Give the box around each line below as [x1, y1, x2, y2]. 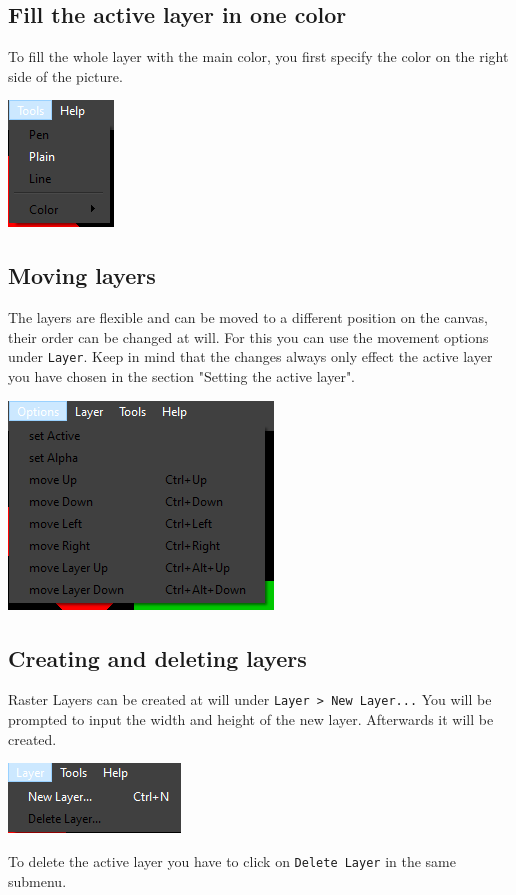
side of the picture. [8, 65, 123, 86]
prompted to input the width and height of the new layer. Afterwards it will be [8, 709, 494, 730]
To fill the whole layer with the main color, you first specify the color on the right [8, 46, 509, 67]
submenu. [8, 870, 67, 891]
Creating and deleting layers [8, 642, 307, 673]
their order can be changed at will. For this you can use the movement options [8, 326, 489, 347]
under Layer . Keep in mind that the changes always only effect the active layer [8, 346, 493, 367]
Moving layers [8, 260, 156, 291]
